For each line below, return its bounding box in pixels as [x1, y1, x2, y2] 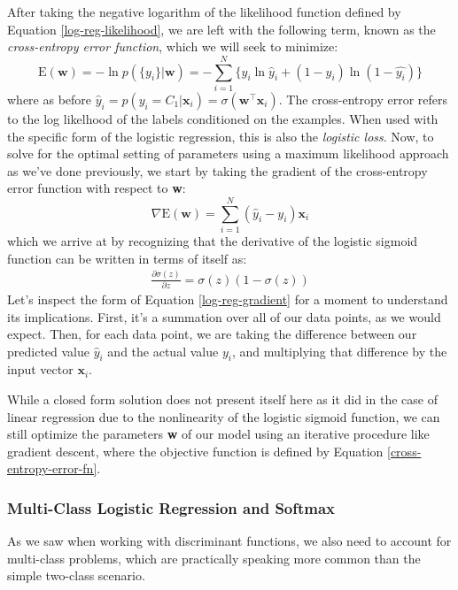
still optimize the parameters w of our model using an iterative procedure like [7, 425, 430, 443]
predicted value [7, 341, 89, 360]
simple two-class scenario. [7, 566, 145, 585]
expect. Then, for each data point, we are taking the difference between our [7, 325, 417, 343]
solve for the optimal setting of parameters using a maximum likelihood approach [7, 144, 449, 163]
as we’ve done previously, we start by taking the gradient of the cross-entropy [7, 161, 428, 180]
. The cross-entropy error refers [278, 89, 448, 108]
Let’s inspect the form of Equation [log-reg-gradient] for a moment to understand [7, 289, 448, 308]
